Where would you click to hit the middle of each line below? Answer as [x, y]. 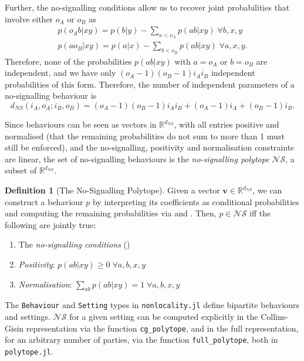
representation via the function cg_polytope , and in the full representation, [162, 328]
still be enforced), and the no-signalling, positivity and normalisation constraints [149, 147]
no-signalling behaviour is [51, 96]
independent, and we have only [60, 73]
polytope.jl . [29, 351]
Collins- [274, 317]
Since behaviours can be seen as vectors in [81, 124]
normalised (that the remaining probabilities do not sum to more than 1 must [145, 136]
